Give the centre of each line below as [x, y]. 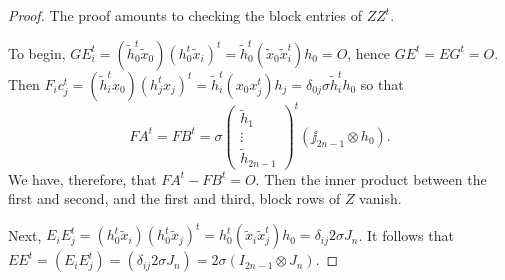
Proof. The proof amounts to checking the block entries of [185, 15]
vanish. [380, 198]
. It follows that [406, 234]
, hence [369, 52]
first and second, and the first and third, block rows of [174, 198]
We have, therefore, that [82, 178]
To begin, [37, 52]
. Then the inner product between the [371, 178]
